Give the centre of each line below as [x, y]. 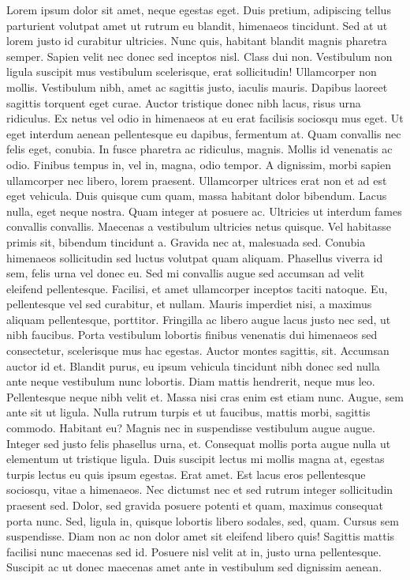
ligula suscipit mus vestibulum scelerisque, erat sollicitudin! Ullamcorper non [192, 72]
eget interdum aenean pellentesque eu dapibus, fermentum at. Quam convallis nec [204, 133]
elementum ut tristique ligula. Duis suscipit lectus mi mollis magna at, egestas [196, 459]
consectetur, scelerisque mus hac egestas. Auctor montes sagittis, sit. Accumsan [198, 350]
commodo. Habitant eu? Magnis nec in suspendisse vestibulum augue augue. [191, 428]
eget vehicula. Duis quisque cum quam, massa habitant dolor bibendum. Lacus [197, 196]
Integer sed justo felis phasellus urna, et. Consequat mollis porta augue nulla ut [199, 443]
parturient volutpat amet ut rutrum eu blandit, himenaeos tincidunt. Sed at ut [197, 25]
